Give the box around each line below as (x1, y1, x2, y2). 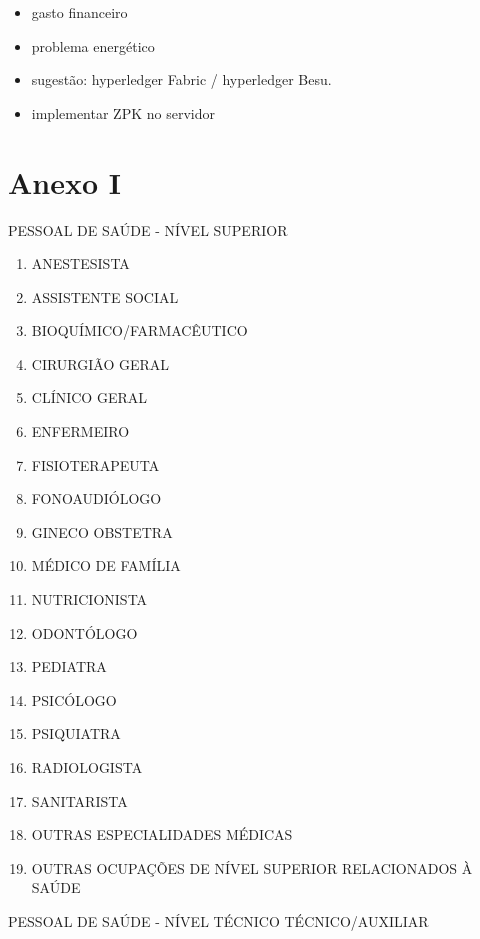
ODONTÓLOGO (31, 622, 138, 643)
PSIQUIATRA (31, 723, 121, 744)
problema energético (31, 35, 155, 56)
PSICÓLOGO (31, 689, 117, 710)
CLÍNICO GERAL (31, 387, 148, 408)
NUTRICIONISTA (31, 589, 148, 610)
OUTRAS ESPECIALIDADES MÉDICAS (31, 824, 293, 845)
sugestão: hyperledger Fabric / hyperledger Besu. (31, 69, 332, 90)
